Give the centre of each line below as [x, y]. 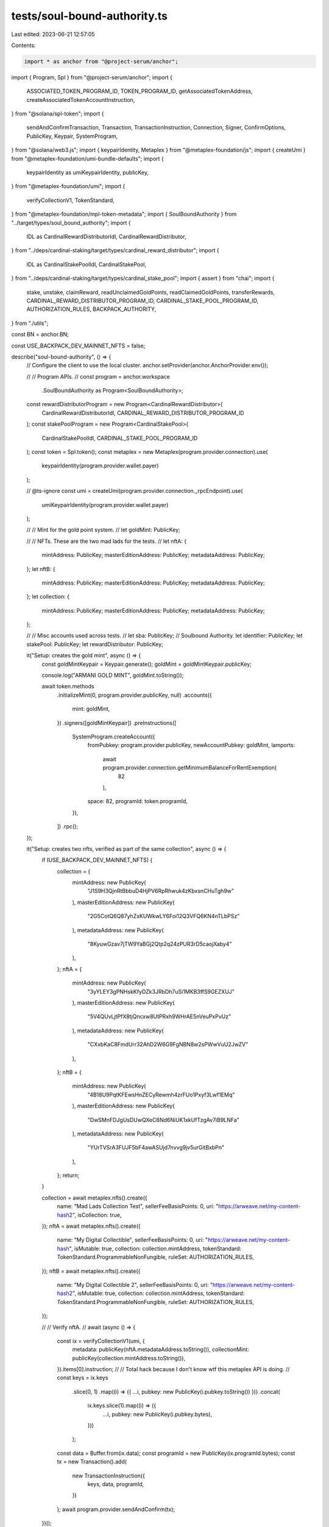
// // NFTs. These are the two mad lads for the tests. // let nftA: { [107, 541]
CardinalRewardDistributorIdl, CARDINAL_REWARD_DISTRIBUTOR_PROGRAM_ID [143, 413]
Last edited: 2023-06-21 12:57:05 [53, 34]
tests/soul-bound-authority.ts [89, 16]
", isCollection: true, [97, 1215]
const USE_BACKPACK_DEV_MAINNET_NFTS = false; [78, 346]
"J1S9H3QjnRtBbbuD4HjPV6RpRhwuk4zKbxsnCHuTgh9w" [161, 891]
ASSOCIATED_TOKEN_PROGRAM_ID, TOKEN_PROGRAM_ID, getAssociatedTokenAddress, [140, 91]
